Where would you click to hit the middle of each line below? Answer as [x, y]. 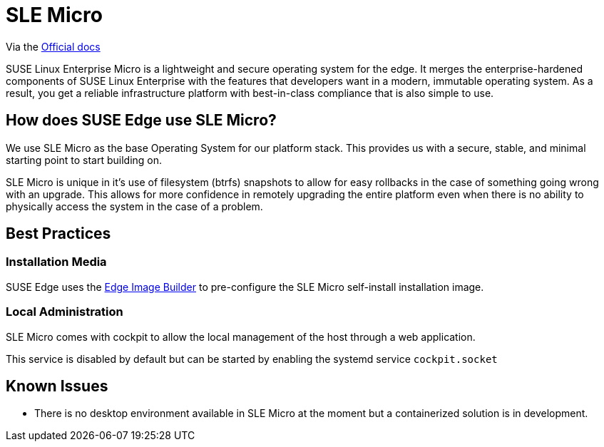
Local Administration [65, 312]
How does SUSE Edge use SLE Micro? [141, 120]
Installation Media [56, 262]
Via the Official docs [53, 46]
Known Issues [57, 386]
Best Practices [58, 234]
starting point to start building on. [84, 160]
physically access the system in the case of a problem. [134, 206]
